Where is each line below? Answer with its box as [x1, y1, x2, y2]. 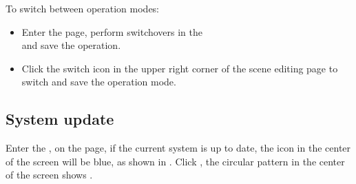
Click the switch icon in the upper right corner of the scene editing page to [21, 61, 338, 75]
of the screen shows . [6, 167, 93, 182]
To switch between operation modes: [6, 1, 160, 15]
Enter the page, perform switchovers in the [21, 24, 203, 39]
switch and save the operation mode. [21, 74, 176, 89]
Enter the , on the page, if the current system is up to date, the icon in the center [6, 141, 351, 155]
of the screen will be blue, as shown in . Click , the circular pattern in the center [6, 154, 345, 168]
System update [6, 108, 114, 130]
